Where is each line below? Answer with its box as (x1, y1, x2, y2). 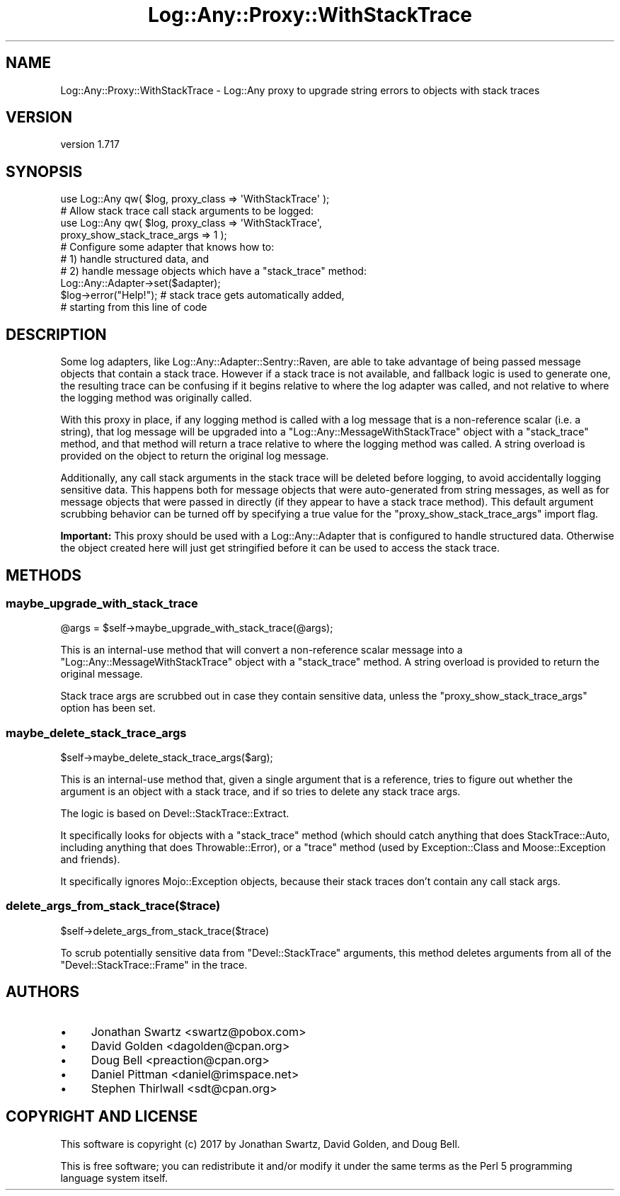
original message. (60, 668, 143, 680)
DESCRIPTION (6, 325, 107, 343)
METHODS (6, 566, 82, 584)
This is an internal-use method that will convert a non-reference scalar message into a (60, 644, 463, 656)
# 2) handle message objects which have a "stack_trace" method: (60, 265, 367, 278)
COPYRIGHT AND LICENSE (6, 1107, 198, 1126)
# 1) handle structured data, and (60, 253, 209, 266)
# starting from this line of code (60, 301, 207, 314)
